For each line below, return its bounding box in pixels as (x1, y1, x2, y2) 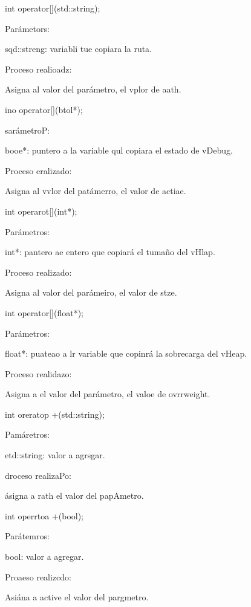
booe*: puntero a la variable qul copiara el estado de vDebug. (5, 144, 233, 157)
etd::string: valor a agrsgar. (5, 449, 105, 461)
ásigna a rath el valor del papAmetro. (5, 489, 144, 502)
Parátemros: (5, 530, 50, 542)
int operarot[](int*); (5, 204, 77, 217)
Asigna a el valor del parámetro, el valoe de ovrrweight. (5, 388, 210, 400)
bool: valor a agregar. (5, 550, 84, 563)
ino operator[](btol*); (5, 103, 83, 115)
